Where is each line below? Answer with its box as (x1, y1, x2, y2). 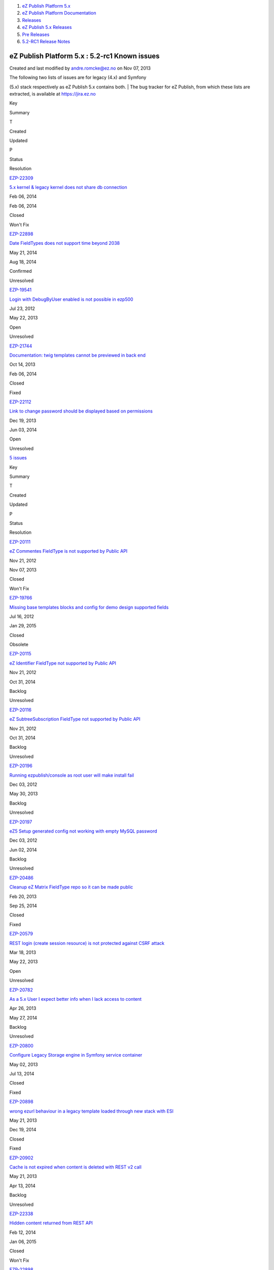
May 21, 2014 (9, 249, 38, 256)
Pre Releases (22, 31, 50, 38)
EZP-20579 (9, 931, 33, 937)
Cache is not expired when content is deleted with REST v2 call (9, 1164, 142, 1170)
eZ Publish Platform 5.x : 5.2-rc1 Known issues (9, 51, 160, 60)
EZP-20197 (9, 818, 32, 825)
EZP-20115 (9, 651, 31, 657)
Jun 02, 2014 (9, 846, 37, 853)
